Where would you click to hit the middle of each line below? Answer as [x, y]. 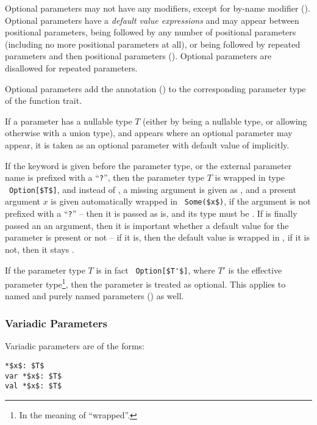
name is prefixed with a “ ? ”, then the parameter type [105, 177]
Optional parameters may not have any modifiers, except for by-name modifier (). [158, 8]
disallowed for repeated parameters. [71, 67]
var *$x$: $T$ [34, 376]
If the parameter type [45, 270]
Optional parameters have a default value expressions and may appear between [152, 20]
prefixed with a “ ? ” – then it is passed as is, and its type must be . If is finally [151, 213]
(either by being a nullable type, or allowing [225, 121]
